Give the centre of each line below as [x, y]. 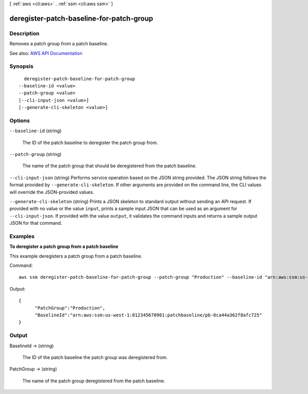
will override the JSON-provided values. [52, 192]
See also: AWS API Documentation [46, 53]
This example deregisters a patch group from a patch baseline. [76, 256]
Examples [22, 236]
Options [20, 120]
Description [24, 33]
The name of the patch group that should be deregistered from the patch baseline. [110, 166]
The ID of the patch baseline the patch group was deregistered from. [95, 357]
